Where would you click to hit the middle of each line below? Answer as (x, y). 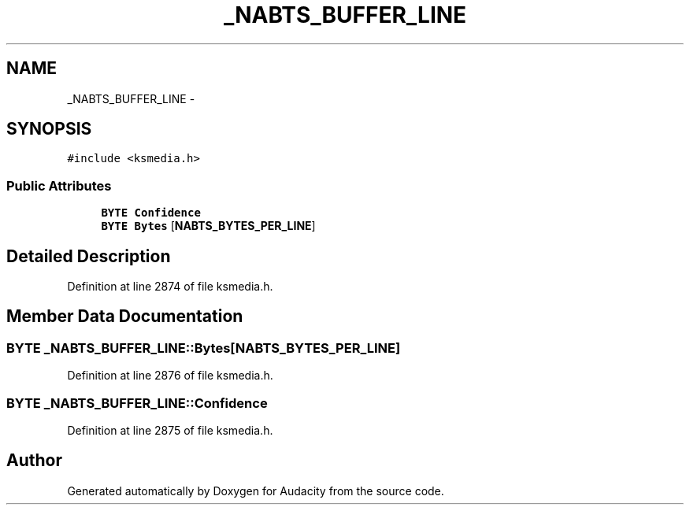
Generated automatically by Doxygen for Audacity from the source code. (256, 491)
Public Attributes (59, 185)
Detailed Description (89, 256)
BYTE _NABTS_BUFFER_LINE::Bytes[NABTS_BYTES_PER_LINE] (204, 348)
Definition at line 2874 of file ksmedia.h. (170, 287)
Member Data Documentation (125, 317)
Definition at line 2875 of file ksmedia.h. (170, 430)
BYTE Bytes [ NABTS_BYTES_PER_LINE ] (208, 226)
